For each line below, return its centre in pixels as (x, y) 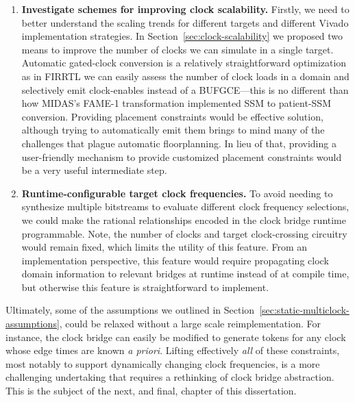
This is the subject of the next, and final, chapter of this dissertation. (151, 391)
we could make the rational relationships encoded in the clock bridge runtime (184, 219)
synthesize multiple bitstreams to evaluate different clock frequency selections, (185, 206)
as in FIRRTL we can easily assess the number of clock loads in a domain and (185, 76)
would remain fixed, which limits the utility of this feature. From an (164, 247)
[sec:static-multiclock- (304, 310)
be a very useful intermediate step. (94, 170)
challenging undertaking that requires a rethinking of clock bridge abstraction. (170, 377)
